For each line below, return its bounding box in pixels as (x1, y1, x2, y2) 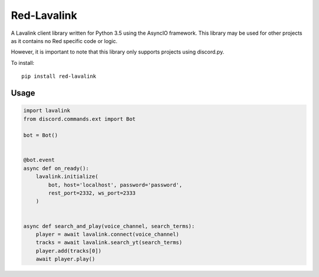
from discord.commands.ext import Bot (23, 116, 136, 122)
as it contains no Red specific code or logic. (11, 37, 118, 44)
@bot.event (23, 157, 55, 163)
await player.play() (35, 256, 96, 262)
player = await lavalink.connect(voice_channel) (35, 230, 180, 238)
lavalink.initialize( (35, 173, 99, 180)
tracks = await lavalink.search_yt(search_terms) (35, 239, 183, 246)
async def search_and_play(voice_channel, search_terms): (23, 223, 195, 229)
